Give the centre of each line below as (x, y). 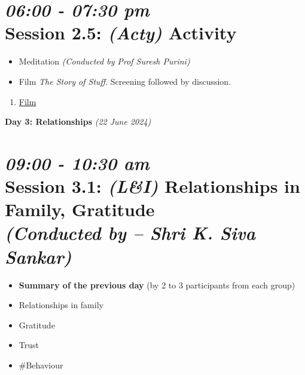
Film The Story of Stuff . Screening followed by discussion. (125, 81)
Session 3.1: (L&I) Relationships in (152, 186)
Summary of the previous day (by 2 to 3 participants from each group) (157, 285)
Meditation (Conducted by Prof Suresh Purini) (104, 61)
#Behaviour (41, 365)
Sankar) (38, 256)
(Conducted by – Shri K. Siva (130, 233)
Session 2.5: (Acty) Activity (121, 33)
